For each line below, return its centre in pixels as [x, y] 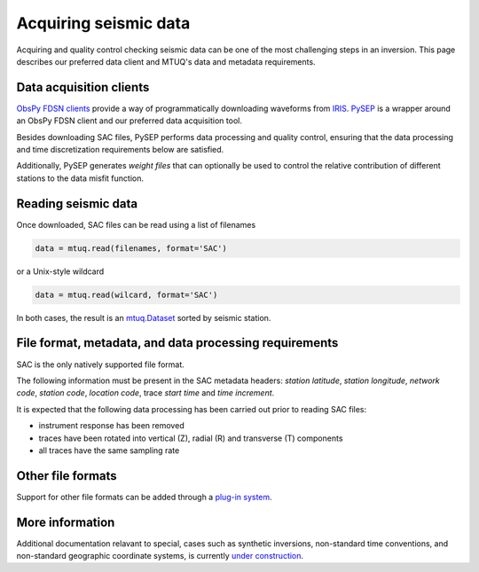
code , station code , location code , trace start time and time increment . [145, 393]
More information [66, 522]
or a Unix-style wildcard [60, 271]
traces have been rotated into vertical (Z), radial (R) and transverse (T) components [191, 438]
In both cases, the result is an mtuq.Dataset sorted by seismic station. [144, 317]
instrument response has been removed [112, 426]
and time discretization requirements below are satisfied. [120, 150]
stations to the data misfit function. [80, 178]
